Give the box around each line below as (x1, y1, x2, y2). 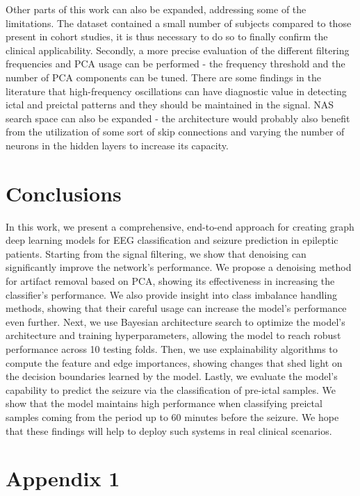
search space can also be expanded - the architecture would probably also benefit (6, 110, 350, 125)
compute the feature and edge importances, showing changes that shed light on (6, 355, 343, 370)
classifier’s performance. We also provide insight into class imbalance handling (6, 287, 338, 301)
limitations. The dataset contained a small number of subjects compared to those (6, 15, 352, 30)
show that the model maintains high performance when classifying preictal (6, 396, 322, 411)
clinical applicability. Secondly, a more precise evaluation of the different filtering (6, 42, 350, 57)
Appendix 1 (6, 464, 120, 493)
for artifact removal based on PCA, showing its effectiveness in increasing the (6, 274, 335, 288)
